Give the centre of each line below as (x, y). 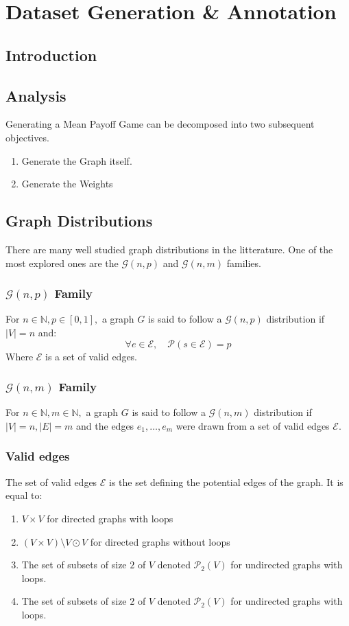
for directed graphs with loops (110, 518)
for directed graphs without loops (160, 541)
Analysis (36, 95)
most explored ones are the (62, 263)
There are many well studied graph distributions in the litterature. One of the (169, 249)
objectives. (27, 137)
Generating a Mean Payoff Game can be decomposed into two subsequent (160, 124)
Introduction (51, 55)
